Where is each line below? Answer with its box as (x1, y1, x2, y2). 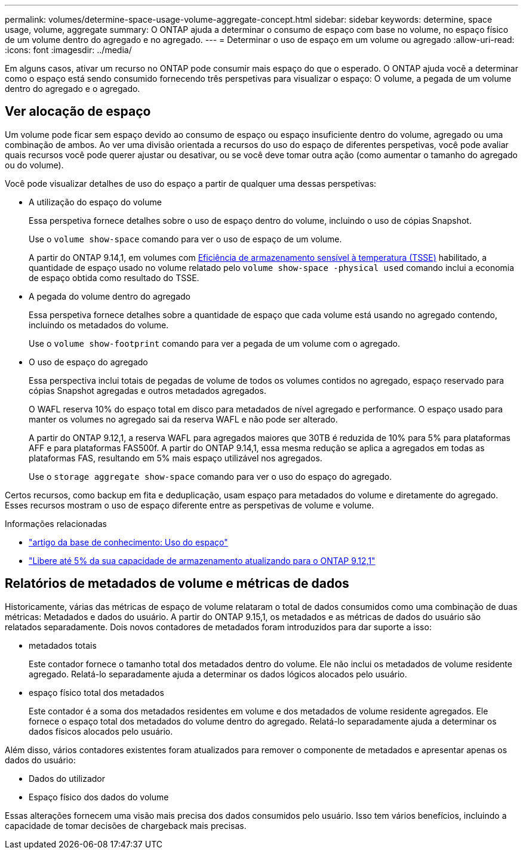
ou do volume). (5, 159, 64, 170)
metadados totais (29, 640, 97, 650)
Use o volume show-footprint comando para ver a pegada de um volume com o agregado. (29, 338, 401, 349)
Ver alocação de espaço (5, 104, 151, 119)
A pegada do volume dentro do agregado (29, 291, 190, 301)
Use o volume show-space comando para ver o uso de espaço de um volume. (29, 233, 342, 244)
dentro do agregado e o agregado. (5, 84, 140, 94)
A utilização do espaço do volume (29, 196, 162, 207)
